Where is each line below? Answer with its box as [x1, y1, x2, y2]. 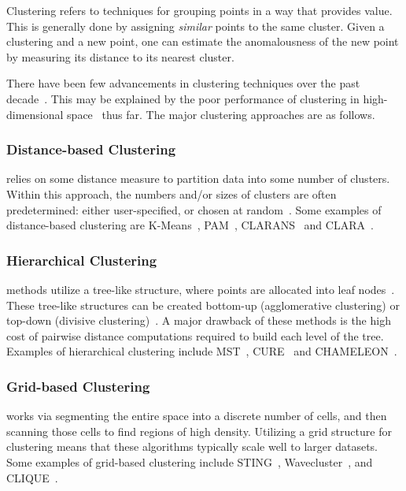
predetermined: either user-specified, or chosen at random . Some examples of [6, 201, 382, 218]
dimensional [6, 106, 64, 122]
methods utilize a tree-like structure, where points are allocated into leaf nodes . [6, 281, 395, 297]
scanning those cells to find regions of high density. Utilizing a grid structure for [6, 422, 392, 439]
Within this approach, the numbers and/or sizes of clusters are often [6, 185, 337, 202]
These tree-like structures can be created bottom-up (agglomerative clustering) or [6, 296, 400, 313]
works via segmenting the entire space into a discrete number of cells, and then [6, 407, 387, 424]
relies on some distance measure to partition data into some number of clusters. [6, 170, 390, 187]
